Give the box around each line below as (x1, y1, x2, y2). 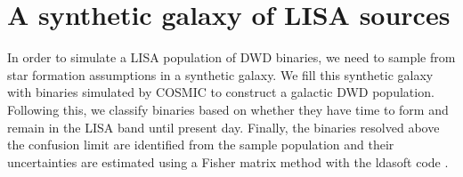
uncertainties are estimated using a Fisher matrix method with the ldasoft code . (7, 152, 449, 171)
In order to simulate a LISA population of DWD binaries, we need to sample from (7, 48, 456, 67)
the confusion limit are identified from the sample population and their (7, 135, 394, 154)
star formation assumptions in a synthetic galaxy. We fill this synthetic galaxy (7, 65, 434, 84)
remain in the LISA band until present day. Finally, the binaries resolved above (7, 117, 440, 136)
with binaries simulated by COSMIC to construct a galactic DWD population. (7, 83, 435, 101)
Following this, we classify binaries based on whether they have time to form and (7, 100, 449, 118)
